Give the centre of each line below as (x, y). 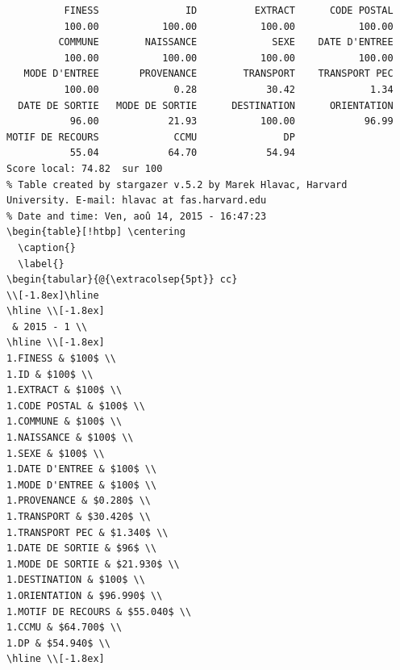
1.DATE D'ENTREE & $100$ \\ (82, 469)
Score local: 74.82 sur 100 (85, 168)
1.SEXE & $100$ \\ (56, 453)
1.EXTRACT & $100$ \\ (65, 390)
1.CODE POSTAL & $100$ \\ (76, 406)
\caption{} (47, 247)
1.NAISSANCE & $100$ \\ (70, 438)
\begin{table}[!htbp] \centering (96, 232)
